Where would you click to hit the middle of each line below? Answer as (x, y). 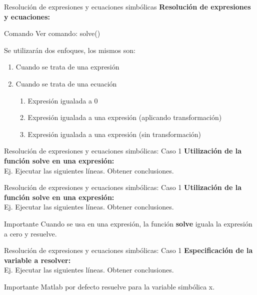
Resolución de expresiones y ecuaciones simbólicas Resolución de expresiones (127, 6)
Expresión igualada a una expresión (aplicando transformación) (125, 117)
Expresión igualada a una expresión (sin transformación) (114, 134)
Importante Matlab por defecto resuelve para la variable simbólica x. (109, 286)
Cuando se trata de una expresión (67, 67)
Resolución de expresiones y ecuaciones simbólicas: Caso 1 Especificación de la (128, 250)
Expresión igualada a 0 (63, 100)
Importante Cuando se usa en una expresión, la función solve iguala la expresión (128, 223)
